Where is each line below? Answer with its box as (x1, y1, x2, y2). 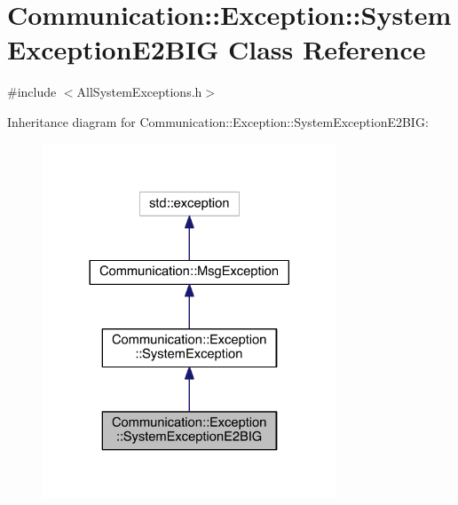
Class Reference (227, 31, 426, 67)
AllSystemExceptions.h (76, 83, 202, 101)
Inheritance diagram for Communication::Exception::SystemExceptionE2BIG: (7, 112, 429, 130)
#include (7, 83, 57, 101)
